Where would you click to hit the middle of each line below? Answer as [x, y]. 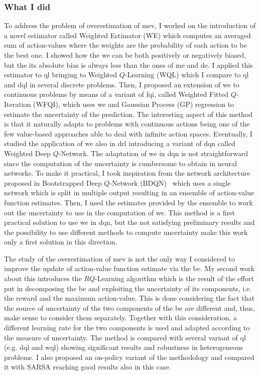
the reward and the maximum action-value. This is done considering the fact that [129, 298]
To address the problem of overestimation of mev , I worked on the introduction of [130, 25]
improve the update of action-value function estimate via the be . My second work [129, 268]
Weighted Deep [27, 153]
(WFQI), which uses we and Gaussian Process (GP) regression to [134, 104]
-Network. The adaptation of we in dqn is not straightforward [153, 153]
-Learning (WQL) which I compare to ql [187, 75]
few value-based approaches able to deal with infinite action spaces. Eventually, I [128, 133]
